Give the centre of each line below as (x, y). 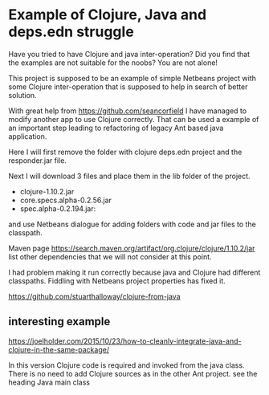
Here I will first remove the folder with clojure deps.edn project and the (125, 152)
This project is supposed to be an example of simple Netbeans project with (132, 78)
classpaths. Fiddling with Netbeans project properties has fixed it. (117, 281)
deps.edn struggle (71, 32)
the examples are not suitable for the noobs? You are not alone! (113, 63)
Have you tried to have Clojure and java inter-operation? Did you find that (129, 54)
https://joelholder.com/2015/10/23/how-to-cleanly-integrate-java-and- (125, 341)
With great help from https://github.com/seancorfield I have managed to (128, 111)
